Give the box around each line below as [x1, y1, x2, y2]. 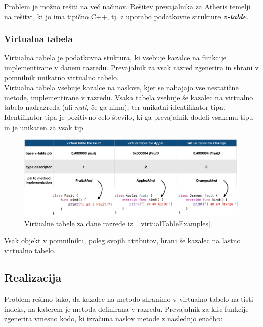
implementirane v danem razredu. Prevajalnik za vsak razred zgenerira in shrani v [4, 62, 259, 72]
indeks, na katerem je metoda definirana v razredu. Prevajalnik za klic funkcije [4, 303, 249, 314]
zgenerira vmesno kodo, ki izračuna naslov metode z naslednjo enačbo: [4, 313, 223, 324]
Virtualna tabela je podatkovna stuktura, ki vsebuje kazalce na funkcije [4, 52, 226, 63]
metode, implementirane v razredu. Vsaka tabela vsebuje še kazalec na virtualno [4, 92, 253, 102]
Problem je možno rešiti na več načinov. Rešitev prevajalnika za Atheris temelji [4, 1, 251, 11]
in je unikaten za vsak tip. [4, 121, 85, 132]
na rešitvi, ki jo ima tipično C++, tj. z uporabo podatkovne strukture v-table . [4, 11, 249, 21]
